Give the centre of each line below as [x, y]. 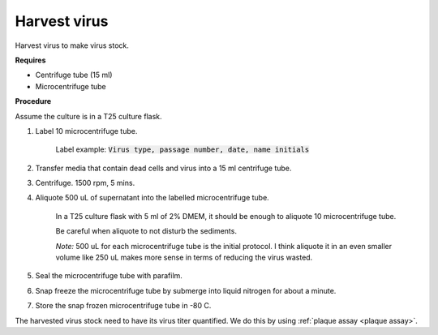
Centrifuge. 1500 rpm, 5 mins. [85, 183]
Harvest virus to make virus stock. [72, 45]
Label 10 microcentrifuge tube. [86, 131]
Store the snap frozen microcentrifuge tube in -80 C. [123, 306]
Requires [30, 60]
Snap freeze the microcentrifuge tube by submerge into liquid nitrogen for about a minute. [186, 290]
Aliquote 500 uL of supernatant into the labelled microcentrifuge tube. [152, 198]
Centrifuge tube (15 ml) [74, 75]
